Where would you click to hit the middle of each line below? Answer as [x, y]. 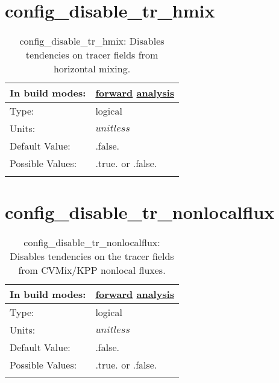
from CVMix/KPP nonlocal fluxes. [92, 270]
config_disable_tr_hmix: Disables [92, 41]
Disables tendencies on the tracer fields [92, 256]
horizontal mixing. [92, 69]
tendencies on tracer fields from [92, 55]
